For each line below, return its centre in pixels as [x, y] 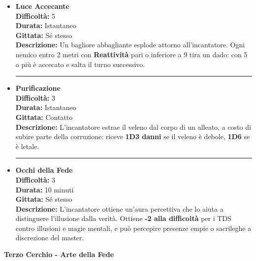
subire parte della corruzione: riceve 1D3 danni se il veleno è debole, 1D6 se [133, 136]
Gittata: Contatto [44, 117]
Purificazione [38, 88]
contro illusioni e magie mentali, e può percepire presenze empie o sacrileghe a [133, 228]
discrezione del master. [50, 238]
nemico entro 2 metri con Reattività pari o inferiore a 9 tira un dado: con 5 [131, 54]
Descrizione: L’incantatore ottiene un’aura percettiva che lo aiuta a [119, 208]
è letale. [27, 146]
